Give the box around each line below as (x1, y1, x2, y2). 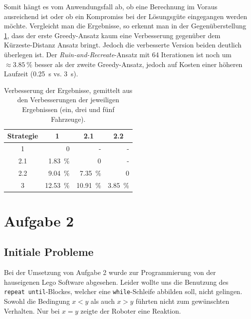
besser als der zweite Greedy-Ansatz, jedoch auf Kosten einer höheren (34, 59, 243, 69)
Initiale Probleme (4, 244, 94, 259)
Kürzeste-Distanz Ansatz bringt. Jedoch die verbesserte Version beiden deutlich (4, 40, 242, 50)
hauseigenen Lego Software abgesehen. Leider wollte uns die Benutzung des (4, 276, 229, 287)
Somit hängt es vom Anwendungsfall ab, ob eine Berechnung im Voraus (4, 1, 218, 11)
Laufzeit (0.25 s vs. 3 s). (4, 68, 78, 79)
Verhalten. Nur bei (4, 305, 60, 316)
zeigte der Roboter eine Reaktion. (80, 305, 181, 316)
